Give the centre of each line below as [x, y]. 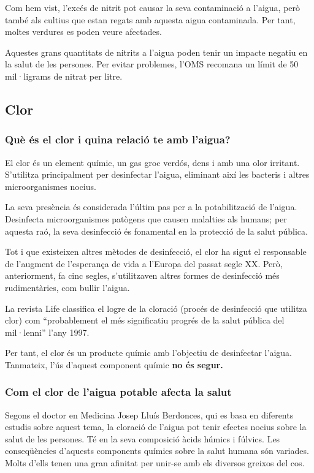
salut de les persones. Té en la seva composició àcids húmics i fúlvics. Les [143, 438]
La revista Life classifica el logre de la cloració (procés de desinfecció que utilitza [156, 308]
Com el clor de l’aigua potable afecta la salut [118, 392]
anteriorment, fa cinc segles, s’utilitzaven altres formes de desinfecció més [142, 275]
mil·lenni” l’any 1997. [47, 332]
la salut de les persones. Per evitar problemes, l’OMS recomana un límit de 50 [152, 64]
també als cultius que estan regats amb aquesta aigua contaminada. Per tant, [150, 19]
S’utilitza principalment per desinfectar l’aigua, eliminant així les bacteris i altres [157, 174]
